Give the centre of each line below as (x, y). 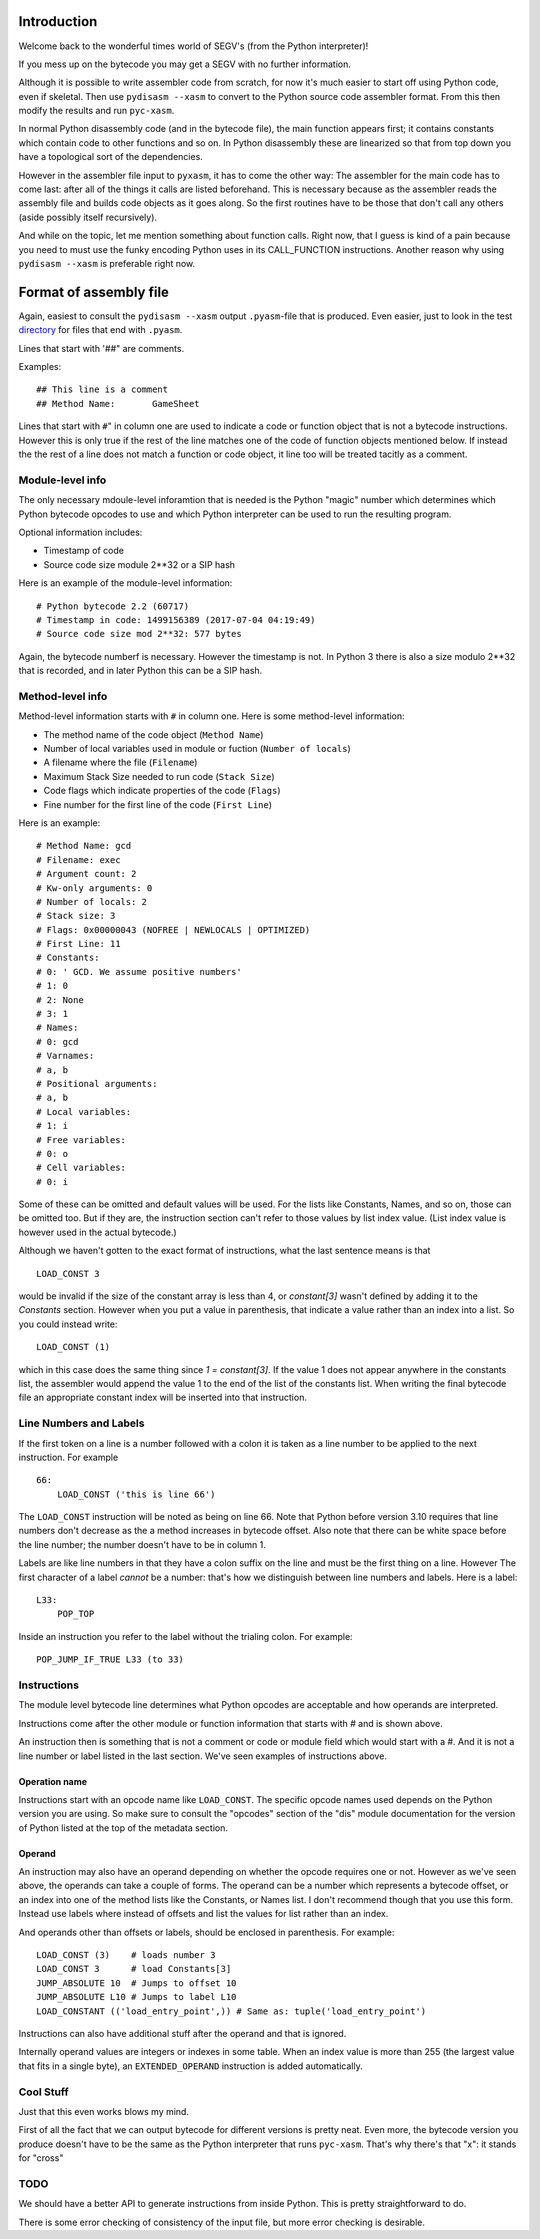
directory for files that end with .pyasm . (100, 330)
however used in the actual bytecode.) (97, 1232)
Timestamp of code (84, 551)
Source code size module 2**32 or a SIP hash (139, 564)
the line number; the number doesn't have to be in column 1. (142, 1544)
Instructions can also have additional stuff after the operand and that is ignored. (182, 2033)
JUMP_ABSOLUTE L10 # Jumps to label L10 (136, 1997)
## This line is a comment (102, 389)
